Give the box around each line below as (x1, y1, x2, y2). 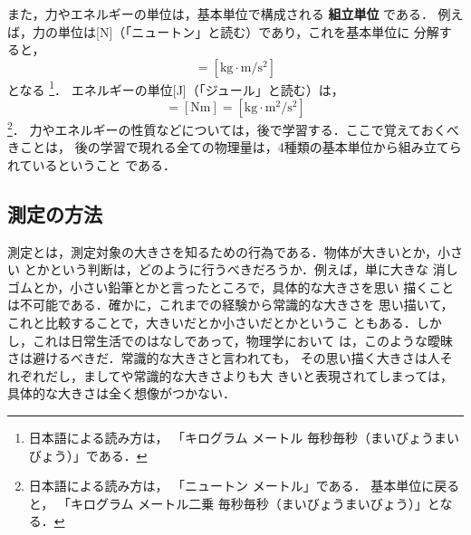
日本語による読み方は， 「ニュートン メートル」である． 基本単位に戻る (28, 476, 460, 495)
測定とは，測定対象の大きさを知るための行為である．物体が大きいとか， (7, 242, 438, 261)
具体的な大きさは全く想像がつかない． (7, 384, 235, 403)
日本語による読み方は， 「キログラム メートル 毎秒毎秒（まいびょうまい (28, 428, 459, 447)
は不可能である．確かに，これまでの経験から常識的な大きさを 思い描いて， (7, 295, 454, 314)
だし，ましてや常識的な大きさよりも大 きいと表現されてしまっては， (44, 366, 453, 385)
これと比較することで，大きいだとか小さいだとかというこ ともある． (7, 313, 417, 332)
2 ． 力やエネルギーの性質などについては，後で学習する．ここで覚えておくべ (7, 118, 459, 139)
